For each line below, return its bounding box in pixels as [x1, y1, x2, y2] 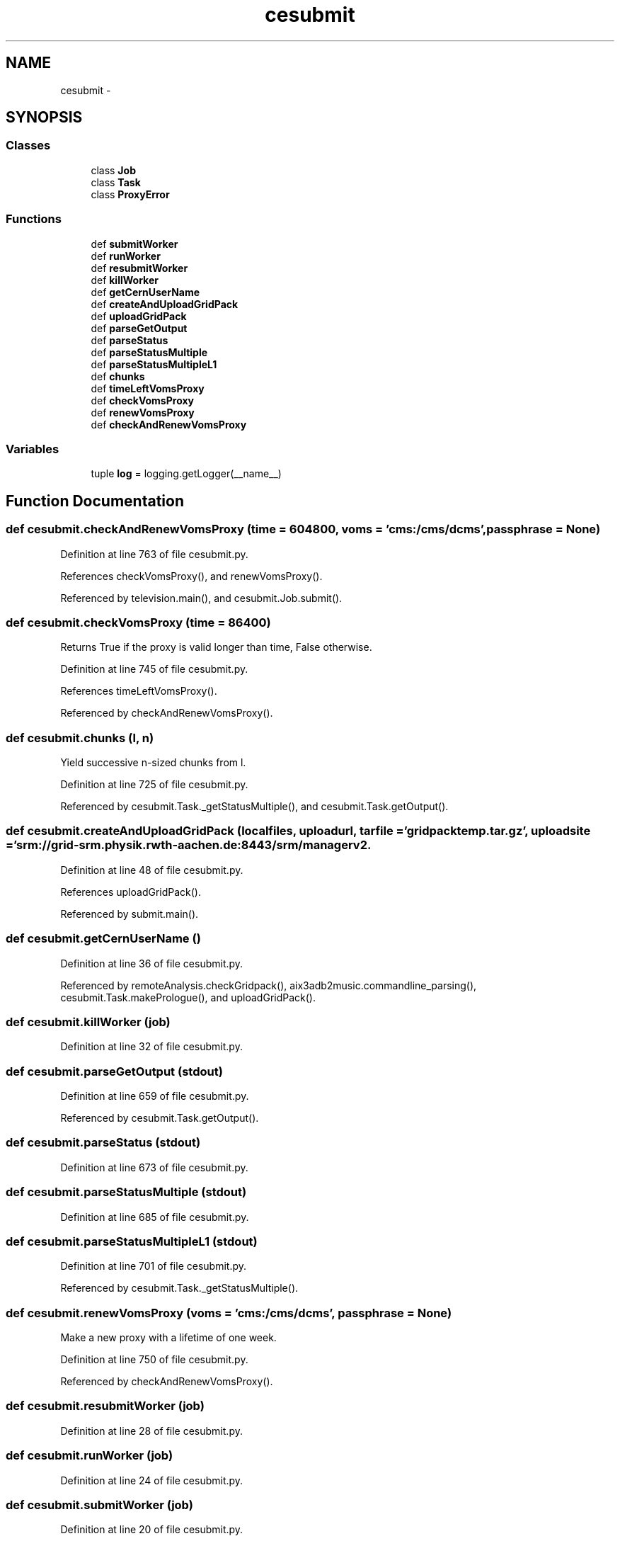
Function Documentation [6, 491, 184, 510]
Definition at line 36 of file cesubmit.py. [60, 957, 243, 969]
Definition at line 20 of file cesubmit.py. [60, 1523, 243, 1536]
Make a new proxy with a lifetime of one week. [60, 1331, 277, 1344]
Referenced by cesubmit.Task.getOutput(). [60, 1112, 259, 1125]
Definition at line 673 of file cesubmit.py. [60, 1161, 248, 1173]
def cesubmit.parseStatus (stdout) [6, 1135, 201, 1150]
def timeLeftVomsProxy [91, 382, 205, 394]
